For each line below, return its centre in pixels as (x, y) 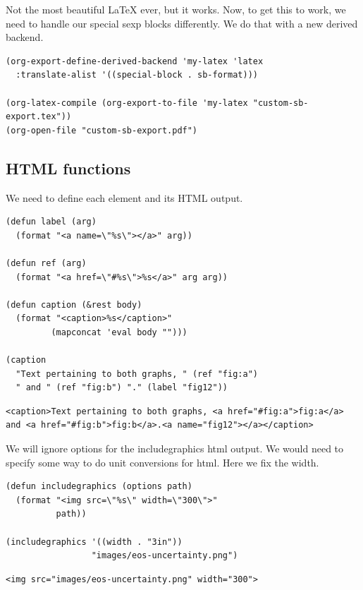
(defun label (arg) (51, 222)
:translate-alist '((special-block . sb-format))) (137, 75)
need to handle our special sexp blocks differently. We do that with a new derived (182, 23)
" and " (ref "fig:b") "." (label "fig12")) (122, 388)
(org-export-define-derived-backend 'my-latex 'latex (135, 61)
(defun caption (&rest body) (74, 305)
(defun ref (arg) (46, 263)
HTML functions (68, 168)
